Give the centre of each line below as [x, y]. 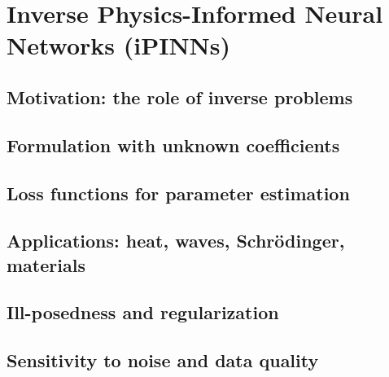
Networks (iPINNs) [119, 45]
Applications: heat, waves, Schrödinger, [176, 241]
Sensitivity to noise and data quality [163, 360]
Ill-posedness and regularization [143, 312]
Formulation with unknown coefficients [173, 145]
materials [46, 264]
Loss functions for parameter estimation [178, 193]
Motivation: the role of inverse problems [180, 96]
